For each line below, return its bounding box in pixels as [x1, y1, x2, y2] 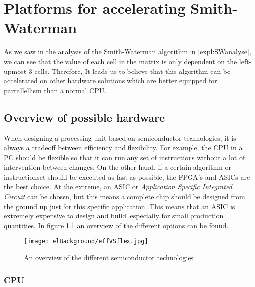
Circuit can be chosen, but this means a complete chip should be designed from [4, 191, 245, 202]
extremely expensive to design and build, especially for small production [4, 211, 224, 221]
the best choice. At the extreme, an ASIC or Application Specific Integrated [4, 181, 232, 192]
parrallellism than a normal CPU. [4, 85, 107, 95]
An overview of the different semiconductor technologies [24, 252, 194, 263]
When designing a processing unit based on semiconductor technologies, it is [4, 133, 236, 143]
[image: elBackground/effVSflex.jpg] [24, 238, 148, 245]
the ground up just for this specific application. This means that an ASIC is [4, 201, 235, 211]
